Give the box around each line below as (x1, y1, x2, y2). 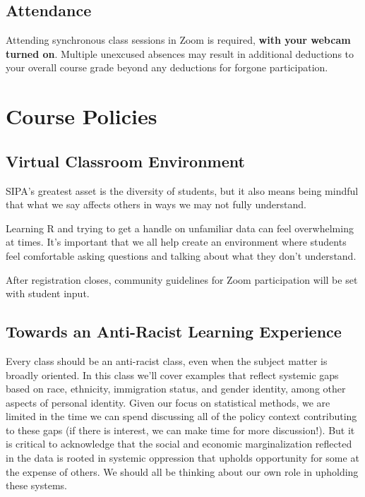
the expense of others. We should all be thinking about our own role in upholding (6, 464, 359, 479)
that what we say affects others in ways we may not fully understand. (6, 197, 306, 212)
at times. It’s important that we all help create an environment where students (6, 234, 347, 249)
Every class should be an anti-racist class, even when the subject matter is (6, 353, 328, 368)
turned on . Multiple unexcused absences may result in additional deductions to (6, 46, 354, 61)
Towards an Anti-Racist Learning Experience (6, 321, 342, 342)
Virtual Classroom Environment (6, 150, 245, 172)
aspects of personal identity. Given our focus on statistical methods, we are (6, 395, 330, 409)
